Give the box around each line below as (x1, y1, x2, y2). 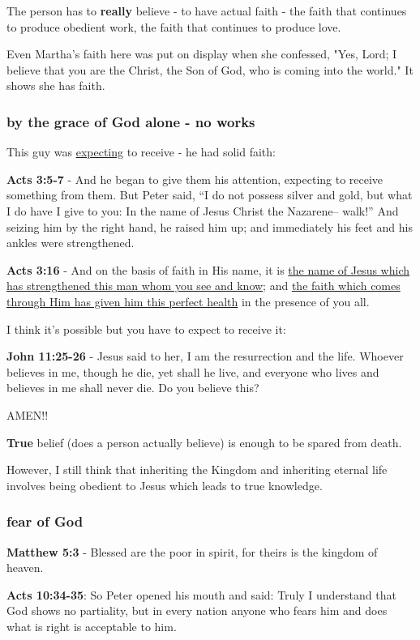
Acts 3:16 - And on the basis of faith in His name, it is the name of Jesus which (6, 261, 409, 278)
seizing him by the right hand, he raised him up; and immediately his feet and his (6, 218, 413, 235)
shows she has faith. (6, 77, 105, 94)
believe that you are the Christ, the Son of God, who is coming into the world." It (6, 61, 414, 78)
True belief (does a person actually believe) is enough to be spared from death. (6, 433, 402, 450)
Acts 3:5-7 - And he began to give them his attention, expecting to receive (6, 170, 384, 187)
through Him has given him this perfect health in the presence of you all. (6, 292, 370, 309)
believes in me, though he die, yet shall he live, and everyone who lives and (6, 363, 379, 380)
